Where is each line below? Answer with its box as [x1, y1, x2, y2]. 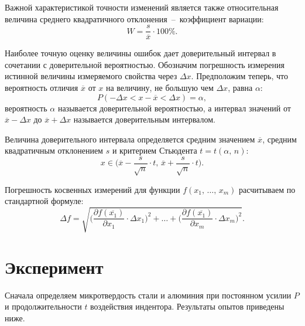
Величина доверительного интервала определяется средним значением [5, 133, 255, 145]
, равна [228, 81, 253, 94]
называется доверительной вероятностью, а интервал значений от [57, 101, 291, 114]
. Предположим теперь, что [191, 70, 289, 82]
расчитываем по [239, 183, 296, 195]
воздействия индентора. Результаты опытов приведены [90, 300, 285, 313]
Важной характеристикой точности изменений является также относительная [5, 1, 279, 13]
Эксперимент [5, 254, 104, 279]
